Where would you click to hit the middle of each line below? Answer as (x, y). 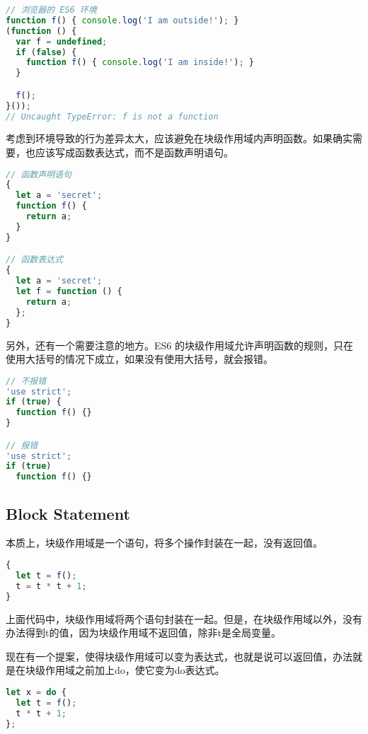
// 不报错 (26, 381)
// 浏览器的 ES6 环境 (51, 10)
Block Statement (68, 513)
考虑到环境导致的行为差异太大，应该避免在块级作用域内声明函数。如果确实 (179, 138)
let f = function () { (69, 291)
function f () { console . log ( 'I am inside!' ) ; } (140, 63)
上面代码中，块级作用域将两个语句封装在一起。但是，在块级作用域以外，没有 (184, 618)
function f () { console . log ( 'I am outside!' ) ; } (122, 20)
